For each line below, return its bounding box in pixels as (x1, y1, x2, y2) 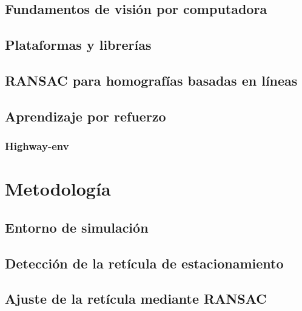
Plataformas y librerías (5, 35, 152, 54)
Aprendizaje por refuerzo (5, 106, 166, 125)
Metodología (5, 176, 111, 201)
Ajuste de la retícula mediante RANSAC (5, 289, 267, 308)
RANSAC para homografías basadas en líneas (5, 70, 298, 89)
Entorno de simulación (5, 217, 149, 236)
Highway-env (5, 138, 69, 154)
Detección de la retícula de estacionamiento (5, 253, 284, 272)
